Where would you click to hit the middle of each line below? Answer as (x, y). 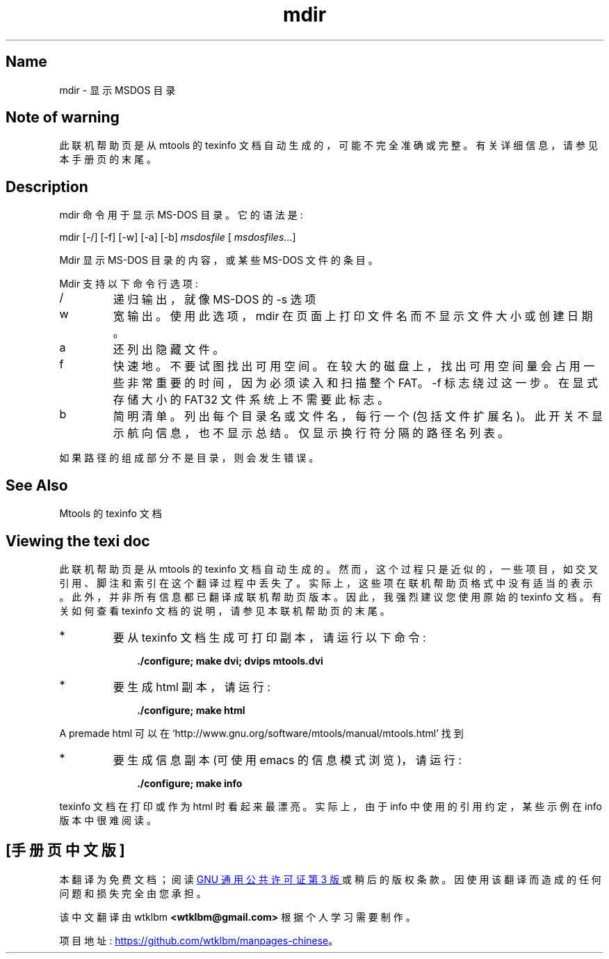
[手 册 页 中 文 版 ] (65, 850)
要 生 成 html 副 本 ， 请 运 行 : (192, 687)
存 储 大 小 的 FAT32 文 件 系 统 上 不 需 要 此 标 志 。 (251, 400)
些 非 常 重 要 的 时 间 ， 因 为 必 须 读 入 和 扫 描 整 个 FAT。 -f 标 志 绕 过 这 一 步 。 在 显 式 (356, 383)
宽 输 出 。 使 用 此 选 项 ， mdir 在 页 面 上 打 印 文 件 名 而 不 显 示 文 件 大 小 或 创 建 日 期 (353, 316)
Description (47, 187)
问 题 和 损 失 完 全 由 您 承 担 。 (133, 893)
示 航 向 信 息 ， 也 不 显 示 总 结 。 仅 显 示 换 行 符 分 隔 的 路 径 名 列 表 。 (311, 433)
